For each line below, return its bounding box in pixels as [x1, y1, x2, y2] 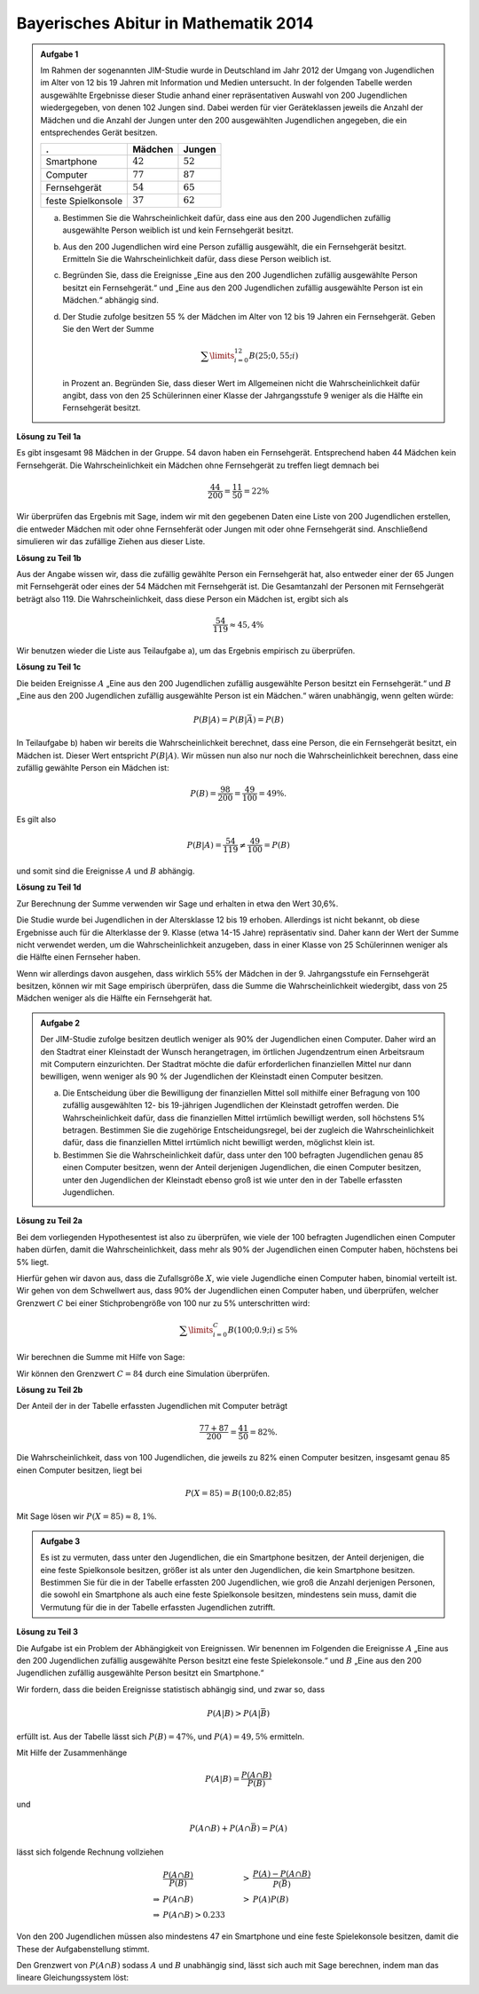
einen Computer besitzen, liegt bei [16, 1465, 142, 1476]
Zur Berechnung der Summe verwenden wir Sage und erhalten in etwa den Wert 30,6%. [16, 898, 339, 909]
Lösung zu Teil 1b [16, 552, 82, 563]
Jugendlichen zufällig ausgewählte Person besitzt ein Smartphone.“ [16, 1667, 265, 1678]
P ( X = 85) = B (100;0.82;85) [185, 1488, 292, 1498]
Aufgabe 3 [40, 1536, 80, 1547]
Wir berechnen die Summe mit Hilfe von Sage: [16, 1352, 185, 1363]
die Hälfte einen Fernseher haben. [16, 952, 141, 962]
